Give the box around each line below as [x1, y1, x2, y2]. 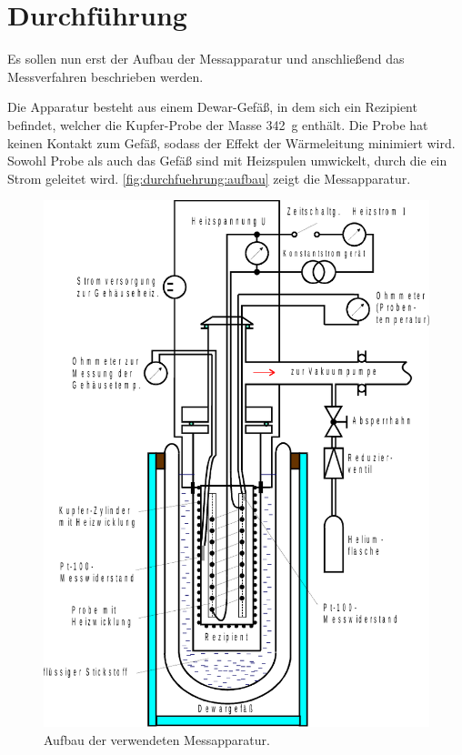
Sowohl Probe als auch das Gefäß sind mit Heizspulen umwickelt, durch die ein [7, 151, 447, 170]
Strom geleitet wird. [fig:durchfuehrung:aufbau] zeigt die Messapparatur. [7, 168, 411, 187]
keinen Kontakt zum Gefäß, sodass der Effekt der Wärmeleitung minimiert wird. [7, 133, 456, 152]
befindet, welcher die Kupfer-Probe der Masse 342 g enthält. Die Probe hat [7, 115, 428, 134]
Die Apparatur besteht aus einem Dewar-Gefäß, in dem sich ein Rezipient [7, 97, 417, 116]
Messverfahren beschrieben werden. [7, 66, 204, 86]
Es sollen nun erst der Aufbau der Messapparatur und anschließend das [7, 49, 405, 68]
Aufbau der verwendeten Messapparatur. [44, 730, 270, 749]
